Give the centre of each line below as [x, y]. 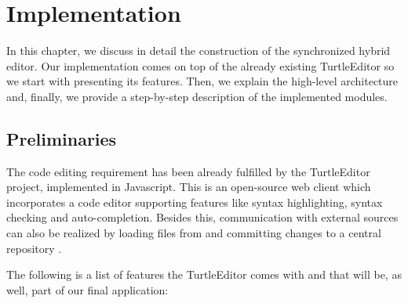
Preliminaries [62, 138]
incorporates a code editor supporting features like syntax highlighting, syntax [195, 202]
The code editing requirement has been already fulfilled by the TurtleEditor [188, 171]
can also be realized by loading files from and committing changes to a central [194, 233]
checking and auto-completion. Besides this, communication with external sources [202, 217]
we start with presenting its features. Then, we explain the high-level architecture [202, 81]
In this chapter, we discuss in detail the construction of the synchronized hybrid [199, 50]
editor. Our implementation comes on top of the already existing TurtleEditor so [200, 65]
